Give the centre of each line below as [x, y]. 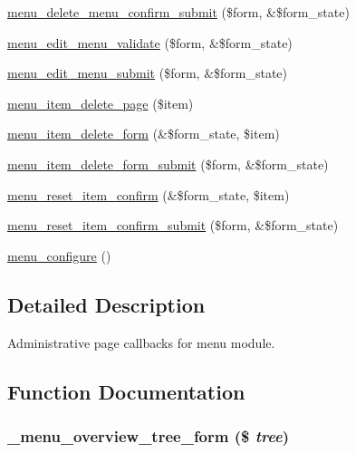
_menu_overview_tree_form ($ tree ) [149, 435]
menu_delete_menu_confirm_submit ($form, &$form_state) [178, 12]
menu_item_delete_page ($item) [101, 103]
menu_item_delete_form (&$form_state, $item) [144, 134]
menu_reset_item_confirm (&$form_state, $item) [149, 194]
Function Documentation [126, 391]
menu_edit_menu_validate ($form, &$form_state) [150, 42]
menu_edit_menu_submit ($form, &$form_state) [148, 73]
